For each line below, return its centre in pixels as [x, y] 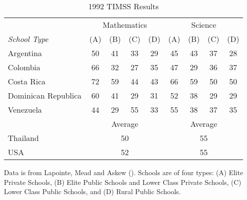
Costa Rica [27, 81]
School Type [28, 39]
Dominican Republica [45, 95]
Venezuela [25, 110]
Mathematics [125, 25]
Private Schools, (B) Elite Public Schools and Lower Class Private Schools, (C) [123, 182]
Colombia [24, 67]
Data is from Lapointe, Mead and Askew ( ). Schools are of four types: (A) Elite [123, 172]
